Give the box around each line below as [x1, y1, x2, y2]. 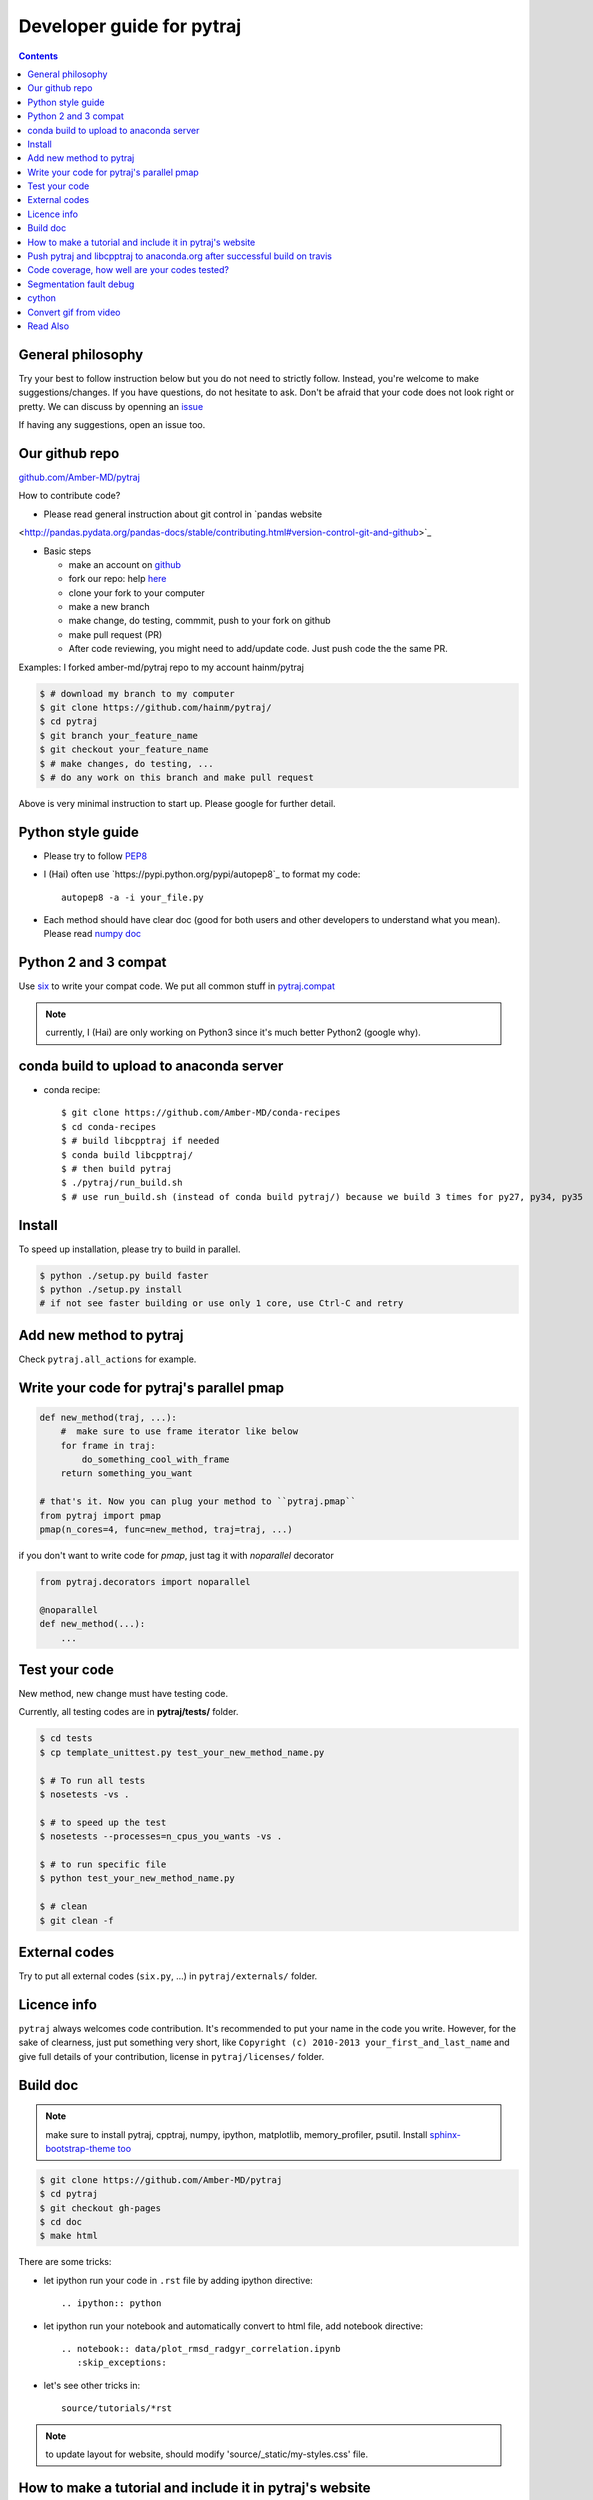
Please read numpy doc [43, 928, 142, 940]
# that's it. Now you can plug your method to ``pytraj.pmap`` [39, 1496, 357, 1507]
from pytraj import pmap [39, 1510, 162, 1521]
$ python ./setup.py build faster [39, 1270, 209, 1281]
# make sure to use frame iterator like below [60, 1426, 299, 1437]
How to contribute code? [18, 490, 121, 502]
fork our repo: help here [68, 573, 167, 585]
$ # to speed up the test [39, 1816, 167, 1828]
